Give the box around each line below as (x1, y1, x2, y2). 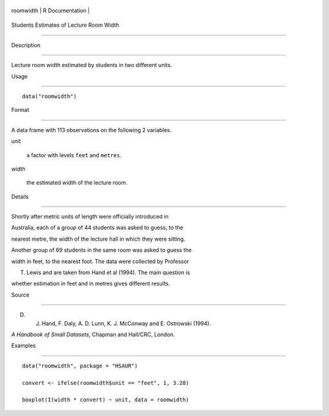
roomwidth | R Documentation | (11, 7, 90, 14)
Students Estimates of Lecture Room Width (11, 21, 119, 29)
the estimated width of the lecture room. (26, 179, 128, 186)
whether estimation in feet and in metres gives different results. (11, 280, 171, 287)
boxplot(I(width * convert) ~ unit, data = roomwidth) (22, 397, 189, 403)
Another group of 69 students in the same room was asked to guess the (11, 247, 192, 254)
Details (11, 192, 29, 200)
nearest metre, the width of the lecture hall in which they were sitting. (11, 235, 186, 242)
